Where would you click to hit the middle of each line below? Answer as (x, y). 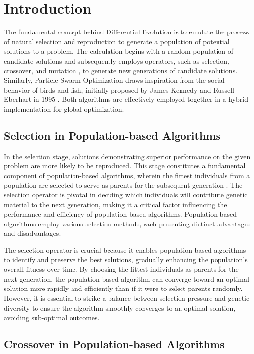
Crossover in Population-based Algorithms (114, 344)
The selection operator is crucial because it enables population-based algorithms (125, 250)
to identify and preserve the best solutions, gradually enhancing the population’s (126, 259)
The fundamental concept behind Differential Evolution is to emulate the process (127, 32)
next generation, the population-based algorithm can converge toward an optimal (127, 278)
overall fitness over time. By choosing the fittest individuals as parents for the (121, 269)
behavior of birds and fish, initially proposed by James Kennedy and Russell (119, 89)
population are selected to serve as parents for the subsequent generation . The (123, 185)
